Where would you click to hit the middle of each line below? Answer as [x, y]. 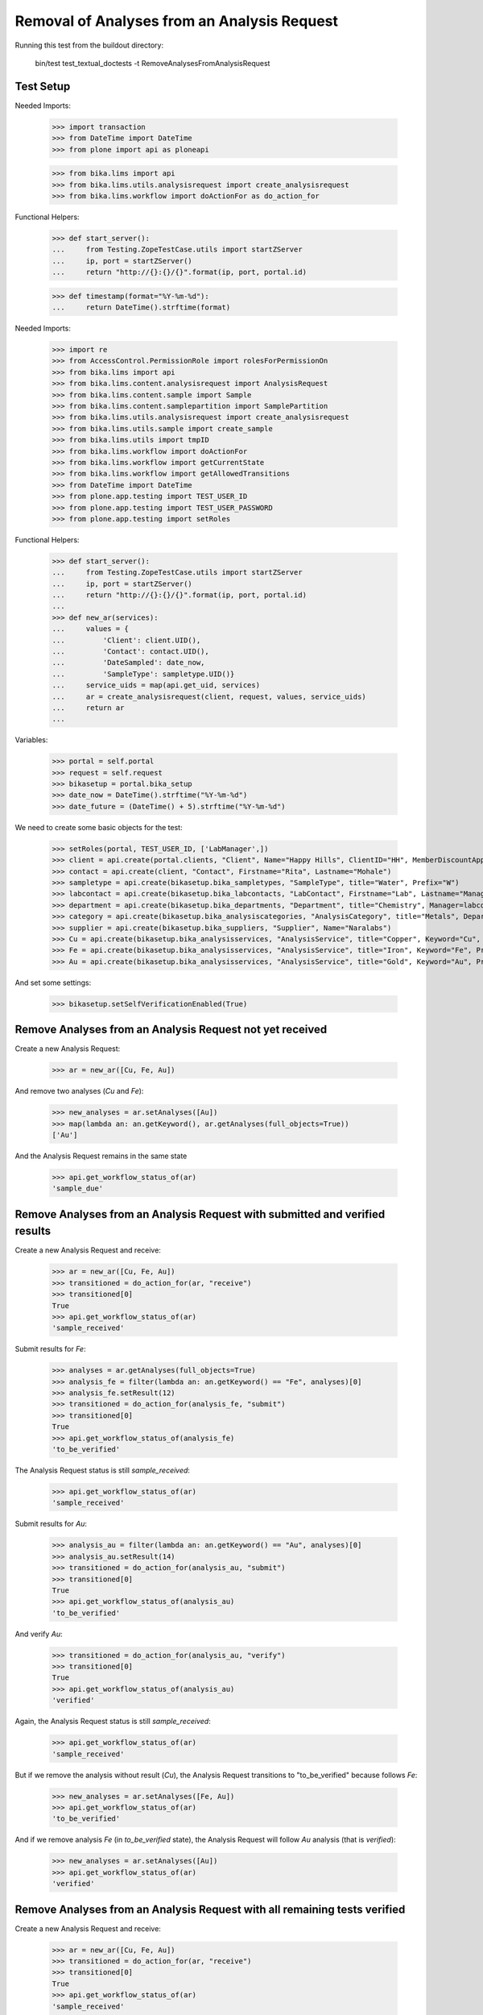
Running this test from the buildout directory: [89, 45]
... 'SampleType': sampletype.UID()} [143, 674]
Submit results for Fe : [50, 1349]
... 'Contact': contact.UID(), [130, 652]
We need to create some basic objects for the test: [99, 827]
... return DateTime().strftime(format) [141, 307]
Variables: [31, 740]
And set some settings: [53, 983]
